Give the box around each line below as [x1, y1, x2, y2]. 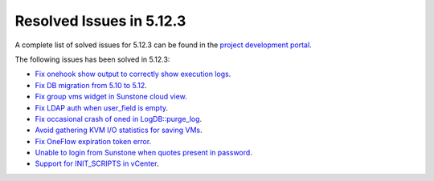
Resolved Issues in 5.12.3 [14, 12, 186, 30]
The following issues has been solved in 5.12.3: [14, 54, 170, 64]
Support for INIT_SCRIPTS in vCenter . [35, 159, 159, 168]
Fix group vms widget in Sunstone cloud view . [35, 92, 188, 102]
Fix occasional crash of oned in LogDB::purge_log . [35, 114, 203, 123]
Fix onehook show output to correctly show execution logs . [35, 69, 231, 79]
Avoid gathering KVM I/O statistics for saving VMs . [35, 125, 203, 135]
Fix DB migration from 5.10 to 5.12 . [35, 80, 148, 90]
